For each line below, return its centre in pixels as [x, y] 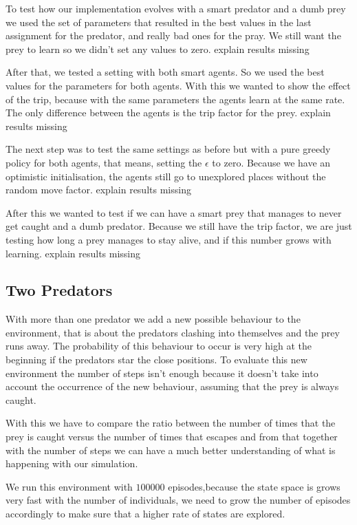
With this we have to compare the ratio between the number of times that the [171, 423]
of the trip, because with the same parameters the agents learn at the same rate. [175, 99]
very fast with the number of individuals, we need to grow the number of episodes [178, 500]
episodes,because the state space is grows [254, 486]
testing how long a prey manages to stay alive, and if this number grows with [169, 239]
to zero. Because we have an [271, 162]
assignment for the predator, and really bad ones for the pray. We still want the [173, 35]
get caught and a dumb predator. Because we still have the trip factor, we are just [179, 226]
